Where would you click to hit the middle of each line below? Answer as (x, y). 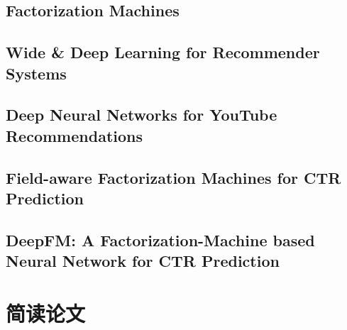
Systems (36, 73)
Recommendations (74, 135)
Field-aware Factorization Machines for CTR (173, 177)
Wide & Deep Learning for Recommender (163, 52)
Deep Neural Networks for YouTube (142, 115)
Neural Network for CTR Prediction (143, 261)
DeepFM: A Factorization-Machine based (160, 240)
